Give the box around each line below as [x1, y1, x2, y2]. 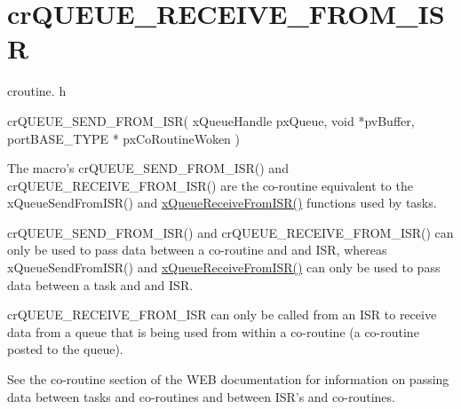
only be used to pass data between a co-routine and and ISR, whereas [7, 240, 387, 259]
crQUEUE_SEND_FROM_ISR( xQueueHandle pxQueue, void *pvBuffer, [7, 111, 415, 130]
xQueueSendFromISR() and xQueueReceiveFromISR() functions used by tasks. [7, 193, 437, 212]
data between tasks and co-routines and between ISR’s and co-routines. [7, 387, 395, 405]
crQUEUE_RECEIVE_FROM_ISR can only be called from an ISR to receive [7, 305, 437, 324]
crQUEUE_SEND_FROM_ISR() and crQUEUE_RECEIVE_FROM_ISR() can [7, 223, 454, 241]
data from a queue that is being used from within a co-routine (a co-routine [7, 322, 419, 341]
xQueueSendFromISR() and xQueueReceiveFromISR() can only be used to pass [7, 258, 441, 277]
